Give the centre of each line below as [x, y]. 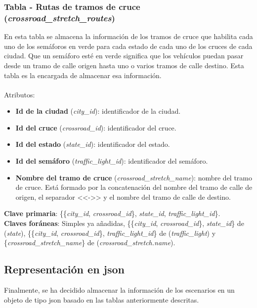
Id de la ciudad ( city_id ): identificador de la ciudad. [98, 111]
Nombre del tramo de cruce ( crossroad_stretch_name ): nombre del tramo [134, 177]
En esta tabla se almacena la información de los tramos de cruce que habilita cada [128, 36]
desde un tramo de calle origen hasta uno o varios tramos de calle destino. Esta [124, 65]
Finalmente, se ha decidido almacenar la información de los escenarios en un [119, 290]
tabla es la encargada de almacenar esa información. [83, 75]
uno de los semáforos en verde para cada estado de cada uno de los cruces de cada [128, 46]
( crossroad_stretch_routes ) [60, 18]
